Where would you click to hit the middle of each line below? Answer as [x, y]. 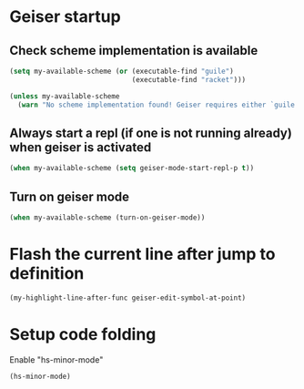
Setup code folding [83, 334]
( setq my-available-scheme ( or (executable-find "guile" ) [122, 71]
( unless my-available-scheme [65, 96]
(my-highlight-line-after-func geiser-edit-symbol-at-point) [128, 298]
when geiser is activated [81, 147]
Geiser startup [65, 17]
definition [47, 274]
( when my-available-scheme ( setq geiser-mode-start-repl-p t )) [132, 169]
